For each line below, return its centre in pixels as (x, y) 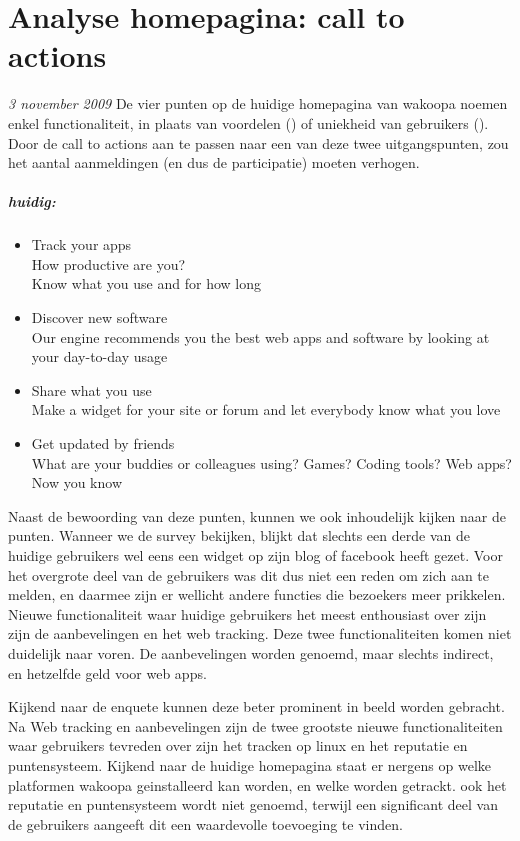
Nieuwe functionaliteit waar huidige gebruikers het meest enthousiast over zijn (247, 613)
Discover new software (99, 317)
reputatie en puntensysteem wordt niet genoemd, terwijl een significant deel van (253, 804)
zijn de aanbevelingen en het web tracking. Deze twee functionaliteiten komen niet (260, 633)
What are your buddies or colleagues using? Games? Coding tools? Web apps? (271, 462)
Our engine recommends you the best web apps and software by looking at (260, 336)
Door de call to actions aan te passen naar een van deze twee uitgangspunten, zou (258, 142)
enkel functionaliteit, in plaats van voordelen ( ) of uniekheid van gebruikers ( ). (248, 122)
